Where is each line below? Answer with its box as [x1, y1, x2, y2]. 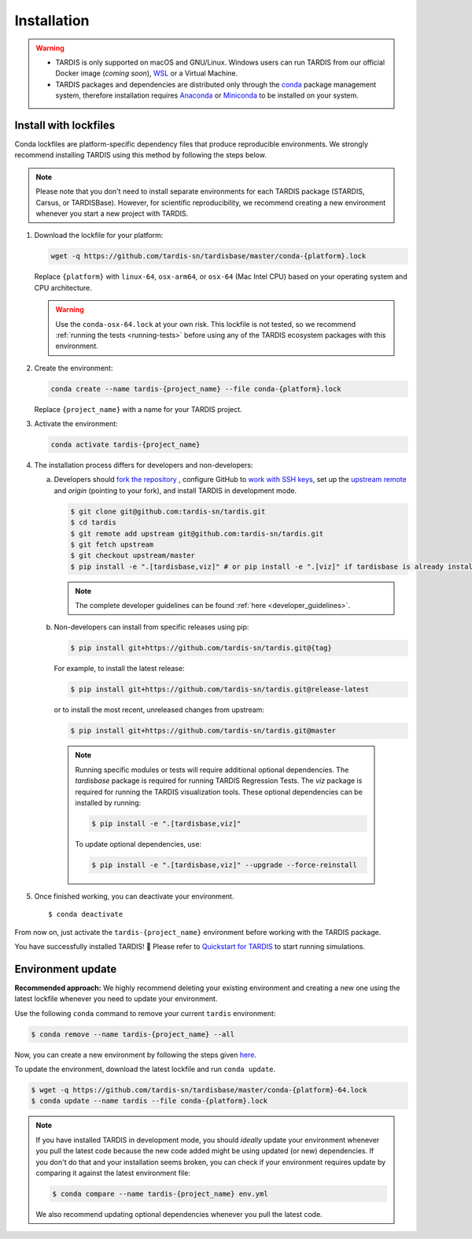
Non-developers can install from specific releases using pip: [53, 622, 249, 632]
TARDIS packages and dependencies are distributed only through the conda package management [55, 80, 377, 89]
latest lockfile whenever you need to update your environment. [14, 994, 218, 1003]
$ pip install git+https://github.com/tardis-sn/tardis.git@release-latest [70, 685, 370, 694]
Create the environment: [34, 363, 113, 373]
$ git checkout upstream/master [70, 551, 196, 560]
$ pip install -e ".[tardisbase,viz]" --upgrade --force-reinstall [91, 860, 358, 870]
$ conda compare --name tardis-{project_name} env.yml [52, 1189, 268, 1199]
